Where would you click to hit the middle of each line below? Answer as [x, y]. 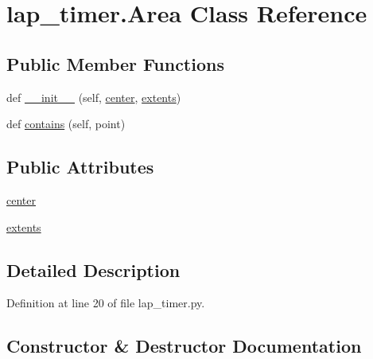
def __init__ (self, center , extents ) [94, 97]
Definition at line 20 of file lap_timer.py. [106, 303]
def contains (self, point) [66, 124]
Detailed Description [93, 269]
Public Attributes [80, 167]
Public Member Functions [115, 63]
